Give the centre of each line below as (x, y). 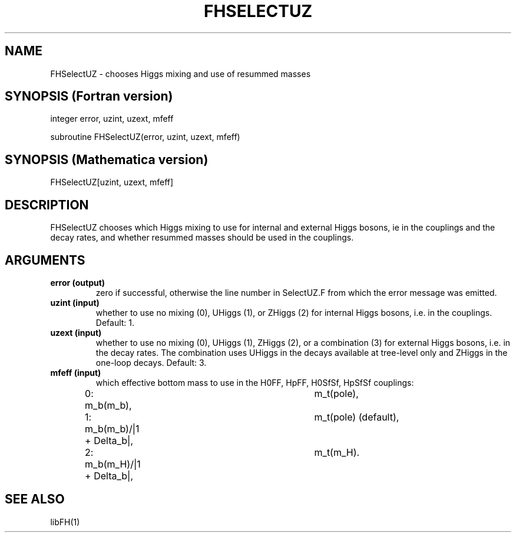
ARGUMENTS (45, 260)
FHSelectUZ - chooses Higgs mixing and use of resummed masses (181, 74)
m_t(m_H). (337, 452)
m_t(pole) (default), (357, 417)
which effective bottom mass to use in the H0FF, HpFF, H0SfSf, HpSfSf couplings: (255, 382)
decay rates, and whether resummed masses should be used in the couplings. (202, 238)
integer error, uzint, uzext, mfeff (112, 119)
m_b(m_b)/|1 (112, 428)
